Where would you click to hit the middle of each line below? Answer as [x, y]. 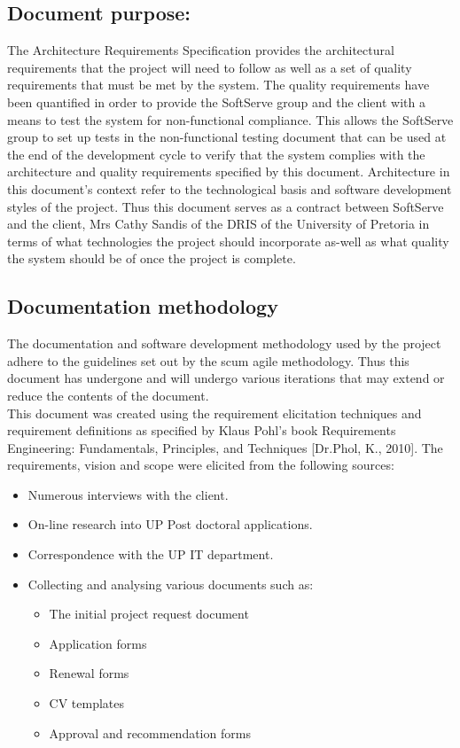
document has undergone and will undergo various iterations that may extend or [226, 378]
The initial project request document [149, 614]
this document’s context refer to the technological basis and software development [230, 188]
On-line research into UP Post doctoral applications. [170, 524]
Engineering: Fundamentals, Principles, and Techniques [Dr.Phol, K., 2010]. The [225, 447]
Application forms [98, 643]
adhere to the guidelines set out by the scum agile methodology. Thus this [208, 360]
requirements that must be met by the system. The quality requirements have [218, 85]
